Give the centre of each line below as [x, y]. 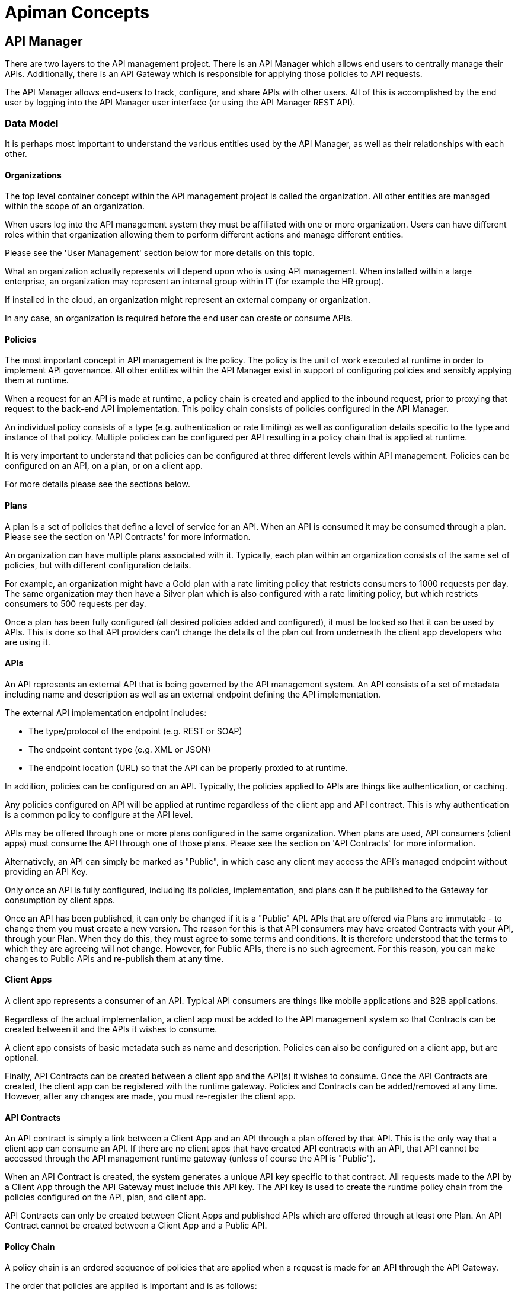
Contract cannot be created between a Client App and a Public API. [136, 1226]
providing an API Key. [47, 871]
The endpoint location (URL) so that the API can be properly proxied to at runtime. [188, 767]
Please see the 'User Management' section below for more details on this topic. [160, 253]
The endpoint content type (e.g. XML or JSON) [120, 749]
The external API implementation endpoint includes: [106, 712]
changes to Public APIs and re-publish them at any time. [114, 958]
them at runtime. [37, 380]
